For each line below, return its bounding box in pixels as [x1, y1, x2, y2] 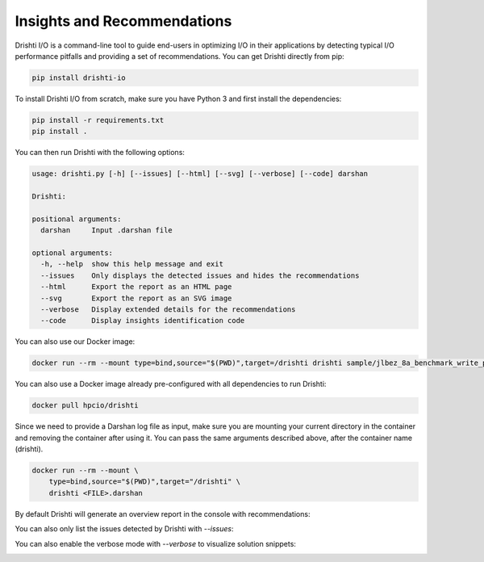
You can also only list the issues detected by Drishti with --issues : [15, 524, 234, 534]
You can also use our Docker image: [15, 337, 136, 346]
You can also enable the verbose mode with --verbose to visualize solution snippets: [15, 539, 296, 548]
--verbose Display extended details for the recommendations [40, 304, 296, 314]
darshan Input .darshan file [40, 226, 173, 235]
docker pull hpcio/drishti [31, 401, 139, 410]
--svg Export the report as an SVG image [40, 293, 232, 303]
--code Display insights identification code [40, 316, 245, 325]
